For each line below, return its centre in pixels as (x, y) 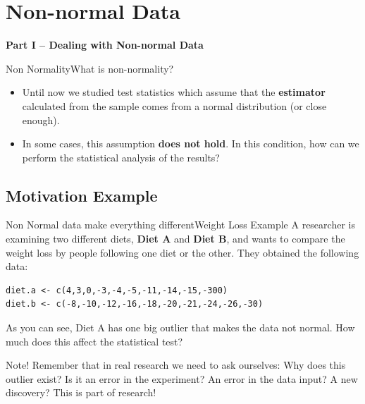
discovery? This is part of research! (81, 392)
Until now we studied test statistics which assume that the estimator (174, 92)
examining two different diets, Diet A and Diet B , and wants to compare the (175, 239)
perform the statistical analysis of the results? (121, 157)
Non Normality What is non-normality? (90, 68)
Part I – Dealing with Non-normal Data (105, 45)
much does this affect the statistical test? (94, 341)
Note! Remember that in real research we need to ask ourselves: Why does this (176, 365)
